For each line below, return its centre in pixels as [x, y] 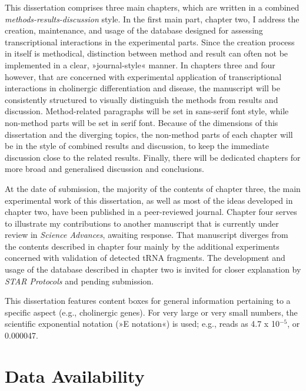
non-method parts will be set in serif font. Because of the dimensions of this [142, 122]
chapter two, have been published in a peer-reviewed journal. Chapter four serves [151, 212]
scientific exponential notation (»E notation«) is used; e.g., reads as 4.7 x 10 [142, 324]
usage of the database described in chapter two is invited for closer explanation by [153, 269]
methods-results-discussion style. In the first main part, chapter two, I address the [152, 19]
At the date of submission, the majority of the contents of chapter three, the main [153, 188]
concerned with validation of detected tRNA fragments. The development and [145, 258]
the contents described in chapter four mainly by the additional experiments [142, 246]
